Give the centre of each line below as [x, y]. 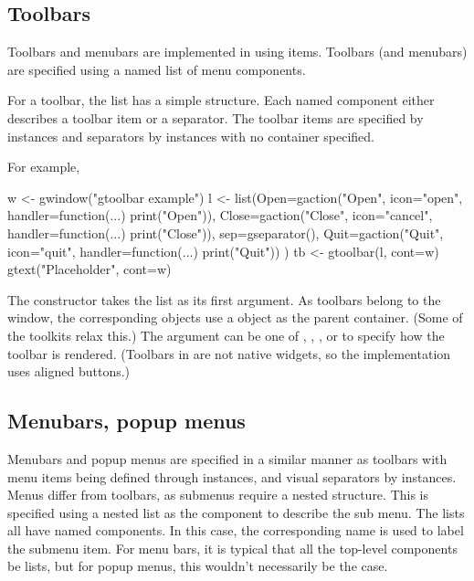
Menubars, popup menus [126, 421]
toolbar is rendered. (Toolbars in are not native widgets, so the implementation [229, 353]
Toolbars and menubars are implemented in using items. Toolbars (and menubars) [237, 52]
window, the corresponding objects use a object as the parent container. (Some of [235, 317]
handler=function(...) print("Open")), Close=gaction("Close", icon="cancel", [220, 215]
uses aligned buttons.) [69, 371]
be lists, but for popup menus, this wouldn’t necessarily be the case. [198, 566]
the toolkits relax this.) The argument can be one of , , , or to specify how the [226, 335]
